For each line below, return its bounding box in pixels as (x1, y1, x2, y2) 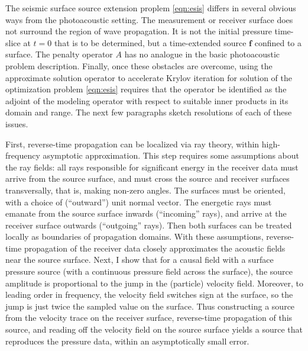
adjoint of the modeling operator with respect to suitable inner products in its (5, 94, 288, 107)
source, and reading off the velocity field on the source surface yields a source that (5, 323, 303, 336)
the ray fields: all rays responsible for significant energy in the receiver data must (5, 160, 299, 173)
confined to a (254, 36, 302, 49)
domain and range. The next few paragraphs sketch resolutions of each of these (5, 106, 292, 118)
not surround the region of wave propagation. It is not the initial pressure (5, 25, 272, 37)
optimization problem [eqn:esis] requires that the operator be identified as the (5, 83, 287, 95)
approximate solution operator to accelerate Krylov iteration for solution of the (5, 71, 293, 83)
